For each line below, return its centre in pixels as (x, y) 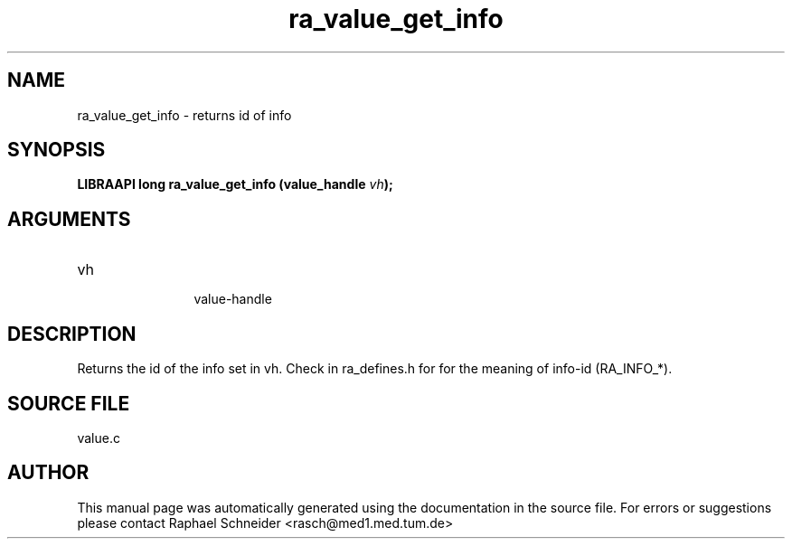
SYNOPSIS (57, 150)
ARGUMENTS (69, 219)
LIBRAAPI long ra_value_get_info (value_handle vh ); (235, 184)
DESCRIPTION (72, 334)
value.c (99, 438)
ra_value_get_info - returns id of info (184, 115)
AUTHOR (48, 473)
